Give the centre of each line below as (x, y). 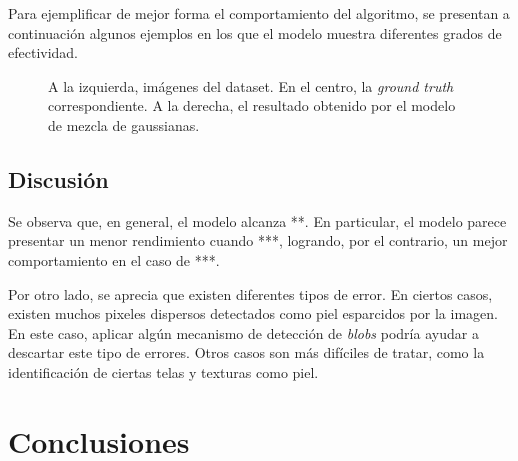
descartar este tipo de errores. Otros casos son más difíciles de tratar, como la (246, 352)
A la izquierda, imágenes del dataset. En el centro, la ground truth (251, 85)
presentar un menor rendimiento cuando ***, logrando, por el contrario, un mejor (258, 240)
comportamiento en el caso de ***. (114, 259)
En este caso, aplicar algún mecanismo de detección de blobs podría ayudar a (243, 332)
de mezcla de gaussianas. (124, 124)
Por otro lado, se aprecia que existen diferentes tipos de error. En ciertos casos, (250, 293)
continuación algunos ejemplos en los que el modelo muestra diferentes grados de (255, 32)
